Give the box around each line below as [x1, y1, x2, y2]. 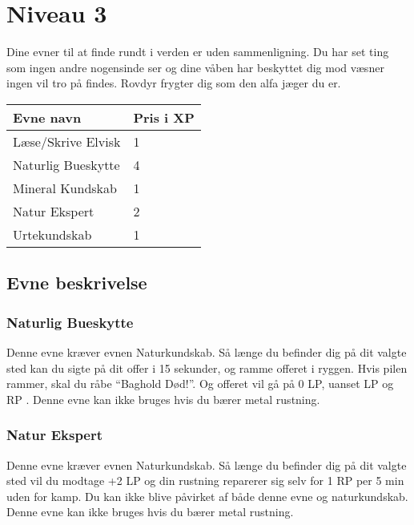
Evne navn [13, 107, 82, 127]
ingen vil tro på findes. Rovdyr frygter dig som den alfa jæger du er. [6, 75, 341, 91]
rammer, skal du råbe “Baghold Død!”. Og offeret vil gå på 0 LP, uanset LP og [6, 375, 394, 392]
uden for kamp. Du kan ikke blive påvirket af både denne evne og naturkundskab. [6, 487, 408, 504]
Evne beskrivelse [6, 270, 147, 295]
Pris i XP [133, 107, 195, 127]
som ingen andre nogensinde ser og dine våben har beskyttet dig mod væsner [6, 59, 384, 75]
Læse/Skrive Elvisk [13, 131, 121, 151]
